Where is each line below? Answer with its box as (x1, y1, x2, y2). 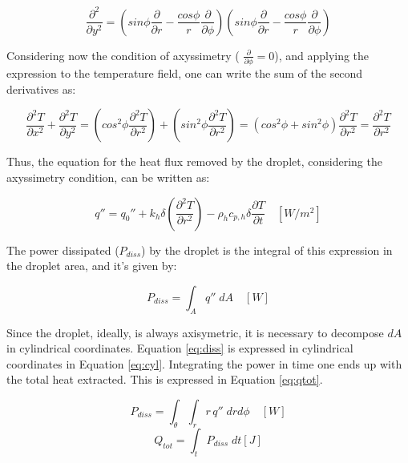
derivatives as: (6, 80, 76, 97)
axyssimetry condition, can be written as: (6, 169, 210, 186)
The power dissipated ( (6, 241, 119, 258)
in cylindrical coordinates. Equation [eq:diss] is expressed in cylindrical (6, 340, 353, 356)
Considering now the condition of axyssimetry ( (6, 46, 240, 63)
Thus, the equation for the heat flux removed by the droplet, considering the (6, 153, 382, 170)
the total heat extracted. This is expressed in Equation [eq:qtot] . (6, 371, 323, 388)
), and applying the (274, 46, 370, 63)
